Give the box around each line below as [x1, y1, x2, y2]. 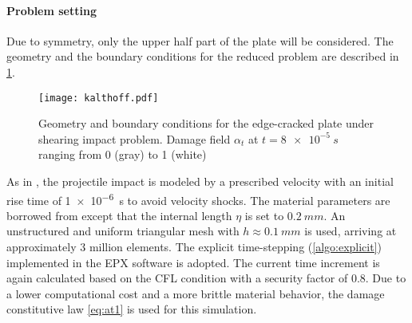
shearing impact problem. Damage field [38, 130, 231, 147]
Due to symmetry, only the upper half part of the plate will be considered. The [6, 32, 394, 49]
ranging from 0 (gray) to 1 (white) [38, 146, 207, 163]
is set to [244, 207, 284, 223]
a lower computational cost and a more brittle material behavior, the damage [6, 285, 385, 301]
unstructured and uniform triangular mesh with [6, 223, 240, 239]
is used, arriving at [304, 223, 397, 239]
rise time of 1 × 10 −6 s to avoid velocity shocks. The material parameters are [6, 189, 390, 208]
